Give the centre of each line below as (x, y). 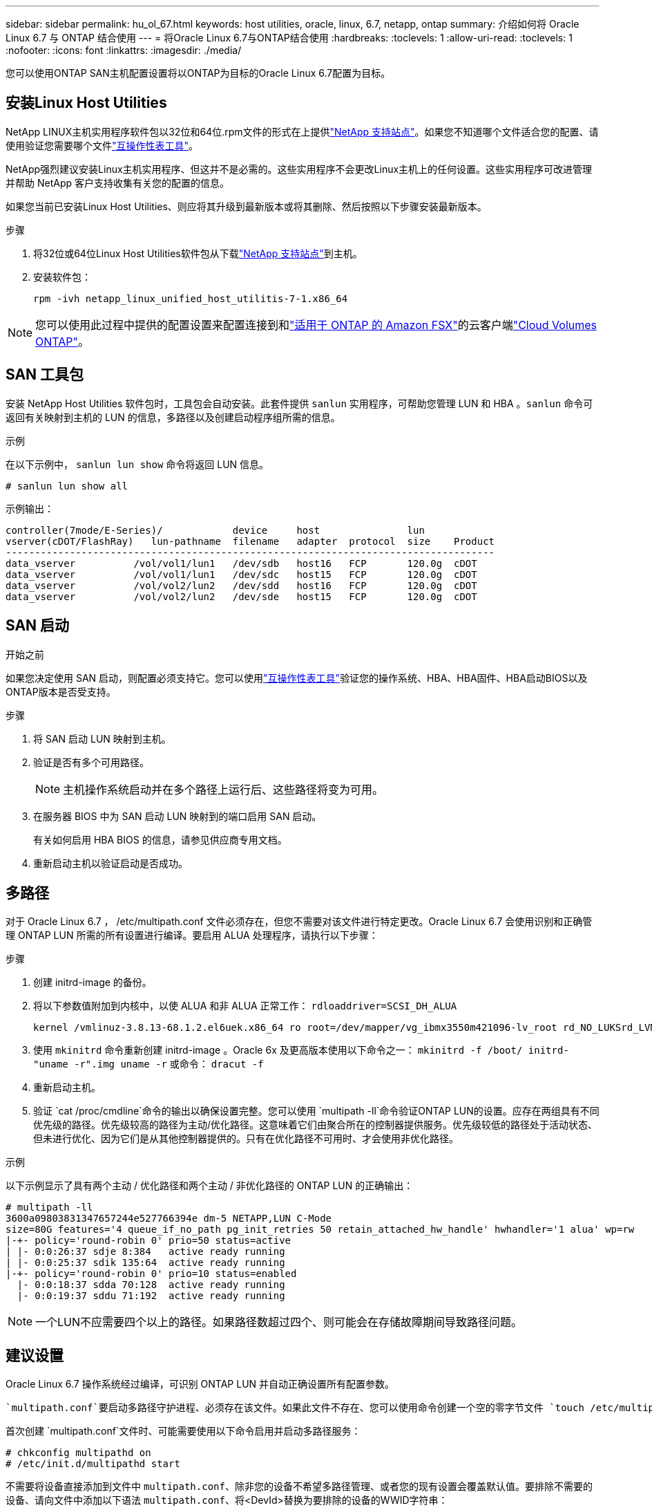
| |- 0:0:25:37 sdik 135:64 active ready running (145, 1263)
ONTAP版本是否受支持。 (61, 691)
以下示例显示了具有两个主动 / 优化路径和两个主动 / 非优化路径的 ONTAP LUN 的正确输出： (210, 1186)
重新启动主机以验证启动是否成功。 (111, 863)
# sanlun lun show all (67, 486)
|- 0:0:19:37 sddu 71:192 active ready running (151, 1296)
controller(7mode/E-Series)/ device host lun (215, 530)
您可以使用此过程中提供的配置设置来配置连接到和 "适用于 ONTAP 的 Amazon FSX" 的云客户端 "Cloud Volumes (316, 325)
